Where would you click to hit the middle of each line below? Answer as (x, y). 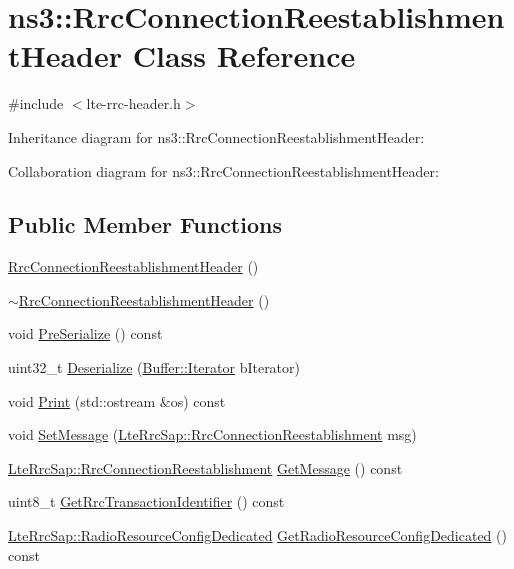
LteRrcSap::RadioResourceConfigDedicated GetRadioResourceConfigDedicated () (257, 535)
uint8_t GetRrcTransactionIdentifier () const (146, 501)
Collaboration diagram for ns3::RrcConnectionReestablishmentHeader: (223, 170)
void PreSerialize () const (85, 333)
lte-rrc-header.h (133, 103)
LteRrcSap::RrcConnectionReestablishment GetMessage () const (205, 467)
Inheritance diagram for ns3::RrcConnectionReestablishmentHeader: (216, 136)
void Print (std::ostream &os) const (117, 400)
